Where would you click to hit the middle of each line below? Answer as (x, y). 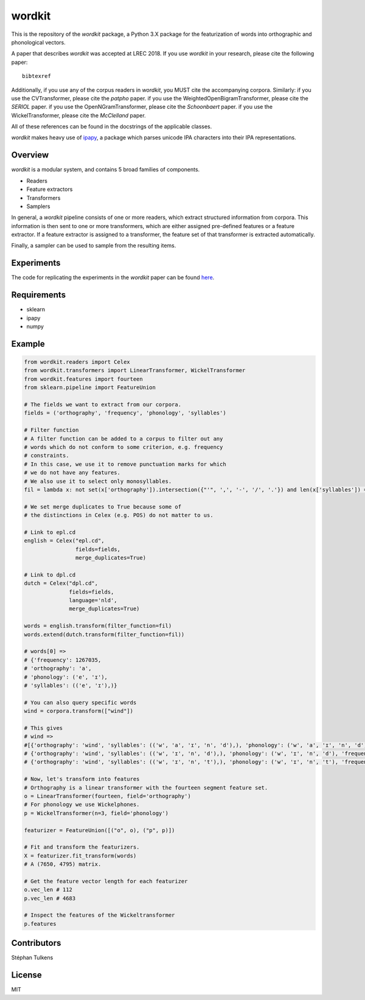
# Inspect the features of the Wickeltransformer (99, 915)
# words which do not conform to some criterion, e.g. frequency (123, 447)
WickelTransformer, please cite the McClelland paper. (78, 115)
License (26, 975)
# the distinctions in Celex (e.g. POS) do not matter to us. (119, 515)
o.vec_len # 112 (48, 890)
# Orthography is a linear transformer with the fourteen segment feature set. (146, 787)
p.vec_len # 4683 (50, 898)
